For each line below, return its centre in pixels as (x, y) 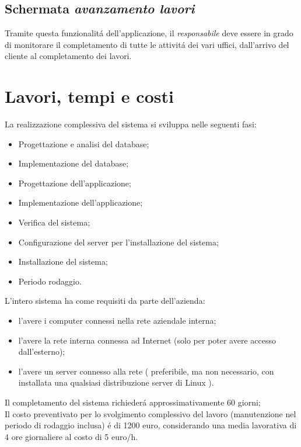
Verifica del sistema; (54, 222)
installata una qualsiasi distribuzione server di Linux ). (116, 382)
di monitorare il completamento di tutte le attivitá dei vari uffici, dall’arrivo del (147, 44)
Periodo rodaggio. (50, 281)
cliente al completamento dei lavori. (68, 56)
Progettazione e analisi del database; (84, 143)
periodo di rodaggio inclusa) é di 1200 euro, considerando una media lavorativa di (151, 425)
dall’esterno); (42, 351)
